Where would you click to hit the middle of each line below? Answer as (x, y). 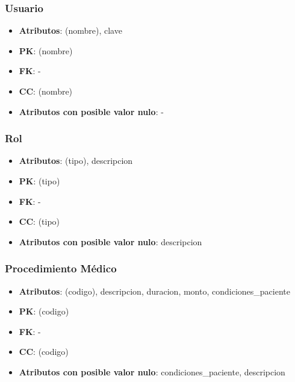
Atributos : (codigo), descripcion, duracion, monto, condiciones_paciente (154, 291)
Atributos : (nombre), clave (70, 30)
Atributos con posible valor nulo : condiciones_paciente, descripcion (152, 371)
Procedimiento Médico (61, 268)
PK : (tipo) (39, 181)
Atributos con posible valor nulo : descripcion (110, 241)
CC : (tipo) (39, 221)
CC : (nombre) (46, 91)
